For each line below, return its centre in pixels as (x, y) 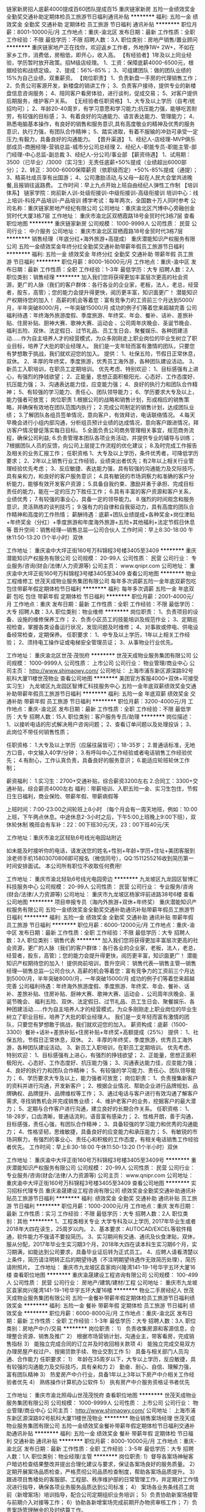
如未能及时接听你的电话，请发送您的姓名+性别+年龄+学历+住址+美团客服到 (101, 851)
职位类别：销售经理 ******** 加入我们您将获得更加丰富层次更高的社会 (95, 277)
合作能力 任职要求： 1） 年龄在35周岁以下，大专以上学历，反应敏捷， (104, 1359)
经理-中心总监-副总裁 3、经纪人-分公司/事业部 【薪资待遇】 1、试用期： (101, 154)
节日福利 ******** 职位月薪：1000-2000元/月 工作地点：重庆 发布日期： (105, 1206)
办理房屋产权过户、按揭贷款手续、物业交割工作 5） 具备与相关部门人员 (95, 1351)
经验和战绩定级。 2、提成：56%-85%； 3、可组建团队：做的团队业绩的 (101, 70)
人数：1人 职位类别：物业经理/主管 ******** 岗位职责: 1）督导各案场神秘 (97, 1456)
